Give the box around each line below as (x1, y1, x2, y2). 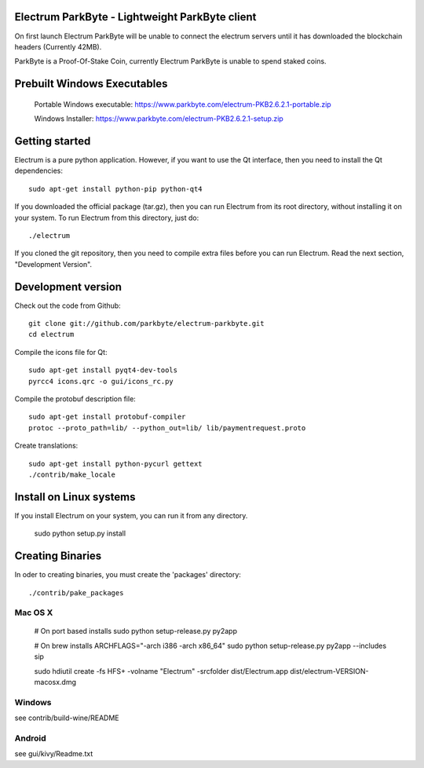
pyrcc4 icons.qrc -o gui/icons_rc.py (28, 377, 174, 386)
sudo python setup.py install (34, 528, 126, 538)
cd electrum (28, 330, 75, 339)
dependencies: (14, 166, 63, 176)
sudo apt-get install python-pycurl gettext (28, 459, 203, 468)
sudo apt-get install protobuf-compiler (28, 412, 186, 422)
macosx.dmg (34, 678, 77, 687)
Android (14, 733, 46, 744)
